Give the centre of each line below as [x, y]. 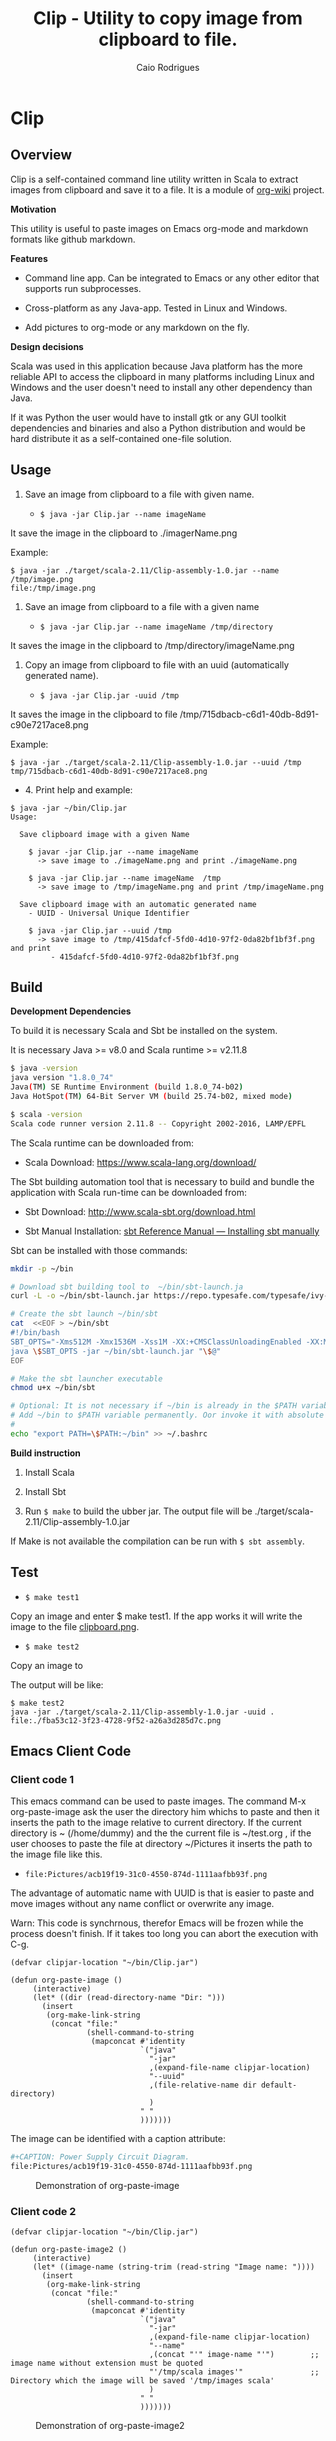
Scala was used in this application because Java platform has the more [156, 366]
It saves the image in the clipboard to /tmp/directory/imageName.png [152, 645]
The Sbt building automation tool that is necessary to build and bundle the [162, 1181]
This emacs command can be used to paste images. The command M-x [158, 1801]
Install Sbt [45, 1491]
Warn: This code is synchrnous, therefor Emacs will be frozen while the [157, 1923]
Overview [41, 155]
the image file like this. [56, 1854]
